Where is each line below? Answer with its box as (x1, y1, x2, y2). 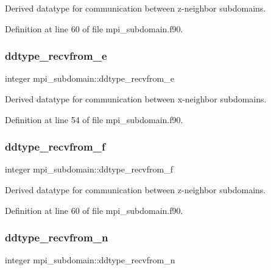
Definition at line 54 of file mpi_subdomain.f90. (5, 113, 183, 126)
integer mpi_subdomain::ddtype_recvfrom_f (5, 163, 173, 176)
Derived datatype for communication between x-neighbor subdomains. (5, 93, 267, 105)
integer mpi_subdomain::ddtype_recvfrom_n (5, 254, 175, 266)
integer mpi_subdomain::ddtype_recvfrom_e (5, 72, 174, 85)
